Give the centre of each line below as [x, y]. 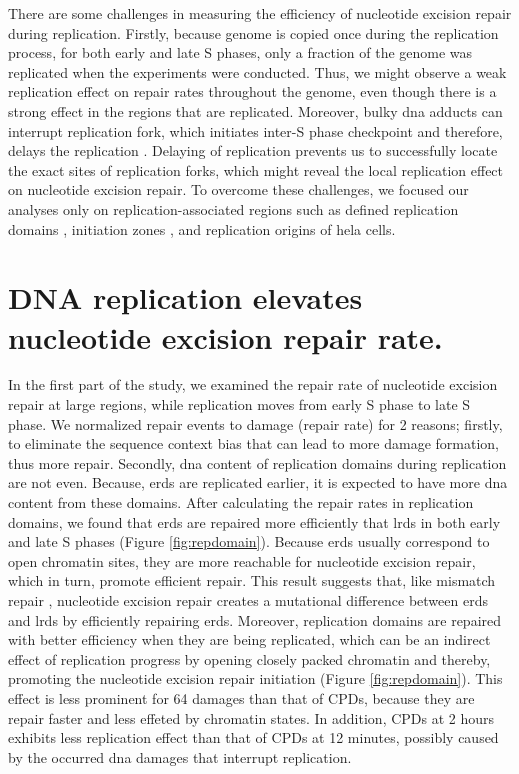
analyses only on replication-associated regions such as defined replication [233, 208]
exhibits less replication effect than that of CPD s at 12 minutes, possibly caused [253, 737]
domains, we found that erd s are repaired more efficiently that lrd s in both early [254, 521]
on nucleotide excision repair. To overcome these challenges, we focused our [238, 189]
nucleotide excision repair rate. [225, 336]
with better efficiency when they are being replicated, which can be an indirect [249, 639]
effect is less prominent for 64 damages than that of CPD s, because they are [241, 697]
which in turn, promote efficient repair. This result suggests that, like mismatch [252, 580]
